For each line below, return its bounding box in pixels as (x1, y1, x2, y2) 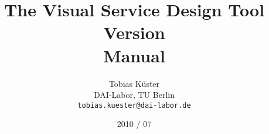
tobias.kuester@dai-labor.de (77, 101, 191, 110)
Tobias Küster (108, 77, 160, 89)
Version (103, 20, 165, 44)
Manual (103, 43, 165, 67)
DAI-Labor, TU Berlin (94, 89, 175, 101)
